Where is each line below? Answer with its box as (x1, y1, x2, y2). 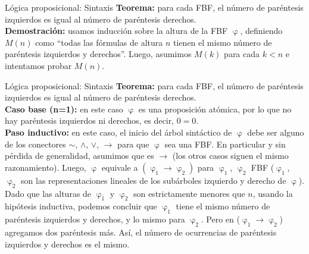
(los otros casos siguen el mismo (172, 149, 289, 162)
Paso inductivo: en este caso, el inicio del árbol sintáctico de (5, 126, 232, 138)
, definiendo (240, 24, 283, 37)
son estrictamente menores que (133, 187, 245, 199)
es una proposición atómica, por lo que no (138, 102, 292, 115)
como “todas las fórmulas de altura (35, 36, 163, 48)
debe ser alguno (247, 126, 304, 138)
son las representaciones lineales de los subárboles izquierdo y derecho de (21, 174, 286, 186)
